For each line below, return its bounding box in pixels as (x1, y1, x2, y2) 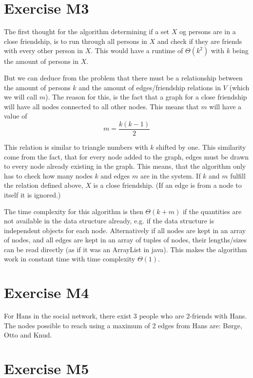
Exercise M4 (4, 282, 89, 302)
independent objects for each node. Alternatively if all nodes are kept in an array (4, 225, 246, 235)
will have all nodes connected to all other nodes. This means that (4, 101, 199, 111)
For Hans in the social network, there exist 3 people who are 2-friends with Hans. (4, 311, 247, 321)
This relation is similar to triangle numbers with (4, 141, 148, 152)
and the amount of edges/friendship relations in (78, 82, 221, 92)
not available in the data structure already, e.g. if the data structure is (4, 216, 214, 226)
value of (4, 111, 27, 121)
